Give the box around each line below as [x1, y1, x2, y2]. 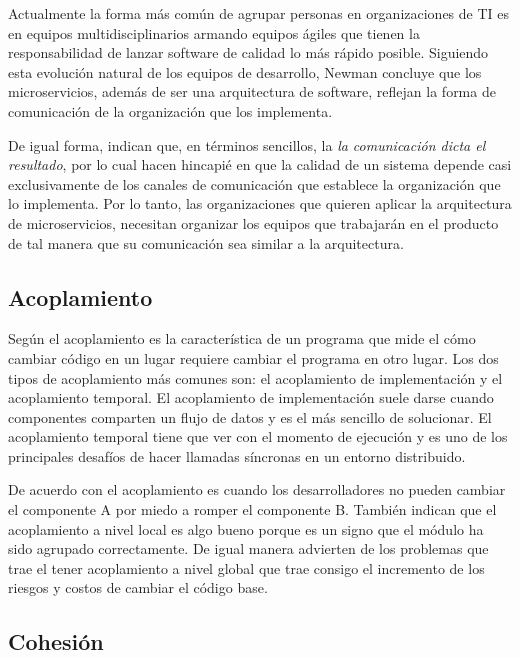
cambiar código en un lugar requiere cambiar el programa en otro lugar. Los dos [8, 347, 499, 368]
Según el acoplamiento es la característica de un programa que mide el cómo [8, 328, 476, 349]
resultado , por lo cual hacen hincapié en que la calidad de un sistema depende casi [8, 154, 512, 175]
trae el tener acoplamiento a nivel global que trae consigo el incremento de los [8, 557, 485, 578]
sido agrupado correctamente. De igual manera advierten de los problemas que [8, 538, 489, 559]
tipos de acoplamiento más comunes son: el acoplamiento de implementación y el [8, 367, 503, 388]
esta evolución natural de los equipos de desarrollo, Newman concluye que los [8, 61, 482, 82]
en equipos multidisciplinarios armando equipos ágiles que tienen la [8, 22, 420, 43]
